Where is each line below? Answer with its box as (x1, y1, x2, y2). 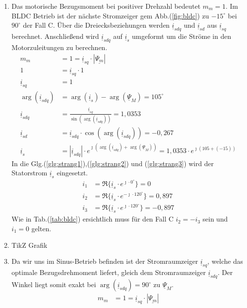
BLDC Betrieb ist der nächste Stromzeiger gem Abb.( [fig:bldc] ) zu (11, 10, 209, 20)
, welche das (207, 256, 243, 266)
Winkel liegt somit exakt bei (11, 279, 96, 290)
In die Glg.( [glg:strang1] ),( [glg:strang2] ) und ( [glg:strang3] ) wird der (11, 158, 214, 168)
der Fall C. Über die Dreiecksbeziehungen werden (23, 20, 170, 30)
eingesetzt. (56, 168, 88, 178)
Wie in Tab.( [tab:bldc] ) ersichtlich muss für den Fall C (11, 214, 174, 224)
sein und (202, 214, 228, 224)
